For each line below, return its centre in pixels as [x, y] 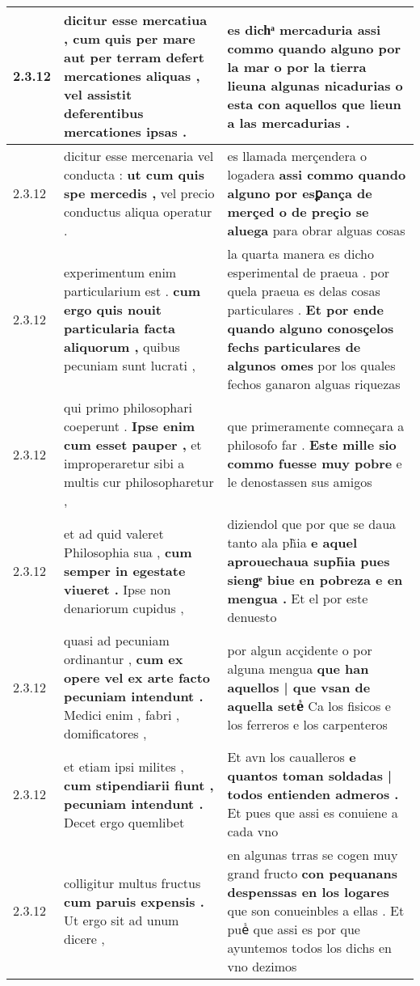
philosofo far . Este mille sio [312, 444]
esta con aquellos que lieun [314, 104]
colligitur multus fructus [132, 882]
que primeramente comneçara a [316, 426]
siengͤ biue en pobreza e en [315, 580]
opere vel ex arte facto [137, 677]
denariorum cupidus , [124, 607]
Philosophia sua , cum [128, 552]
